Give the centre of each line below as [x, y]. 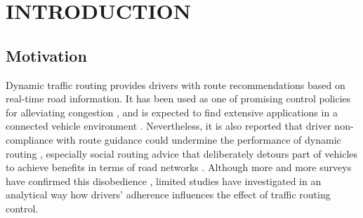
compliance [29, 139]
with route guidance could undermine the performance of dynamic [199, 139]
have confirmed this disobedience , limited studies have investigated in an [164, 180]
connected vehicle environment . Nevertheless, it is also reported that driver [169, 126]
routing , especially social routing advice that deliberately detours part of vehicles [182, 153]
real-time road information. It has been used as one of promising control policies [178, 98]
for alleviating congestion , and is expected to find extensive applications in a [172, 112]
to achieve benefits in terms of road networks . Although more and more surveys [179, 167]
